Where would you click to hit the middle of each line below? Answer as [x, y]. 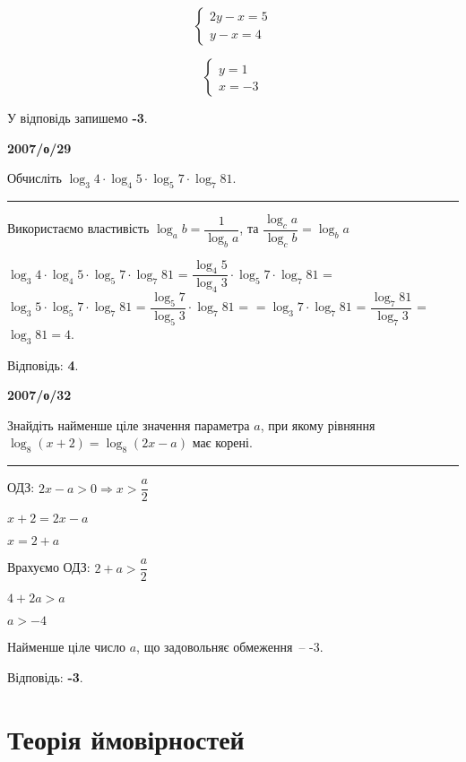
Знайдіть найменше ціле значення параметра [129, 424]
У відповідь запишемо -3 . [78, 117]
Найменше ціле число [67, 647]
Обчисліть [35, 178]
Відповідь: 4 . [43, 364]
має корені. [222, 442]
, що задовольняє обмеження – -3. [230, 647]
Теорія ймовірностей [126, 738]
